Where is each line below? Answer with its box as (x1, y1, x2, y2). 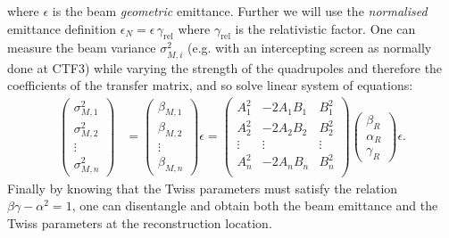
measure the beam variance (7, 38, 156, 57)
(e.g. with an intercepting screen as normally (187, 38, 432, 57)
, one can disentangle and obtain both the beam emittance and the (71, 196, 438, 215)
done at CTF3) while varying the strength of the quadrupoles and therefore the (7, 58, 443, 77)
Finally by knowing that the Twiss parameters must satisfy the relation (7, 178, 398, 197)
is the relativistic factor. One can (235, 19, 416, 37)
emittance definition (7, 19, 117, 37)
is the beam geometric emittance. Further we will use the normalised (52, 2, 428, 20)
